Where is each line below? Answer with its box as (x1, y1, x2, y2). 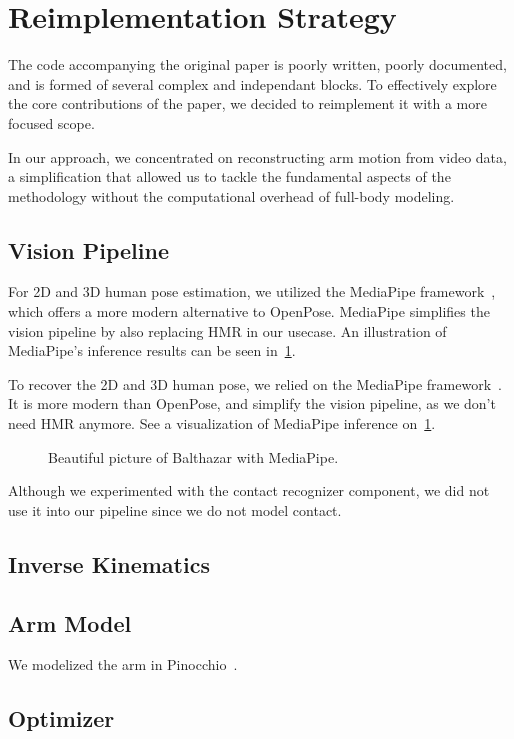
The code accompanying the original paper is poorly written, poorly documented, (8, 54, 507, 75)
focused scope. (8, 112, 95, 133)
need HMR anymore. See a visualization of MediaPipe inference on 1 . (8, 413, 436, 434)
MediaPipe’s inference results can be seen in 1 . (8, 340, 296, 361)
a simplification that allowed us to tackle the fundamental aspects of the (8, 166, 451, 187)
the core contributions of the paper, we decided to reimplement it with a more (8, 93, 487, 114)
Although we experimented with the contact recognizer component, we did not (8, 480, 490, 501)
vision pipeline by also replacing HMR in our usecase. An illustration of (8, 320, 447, 341)
